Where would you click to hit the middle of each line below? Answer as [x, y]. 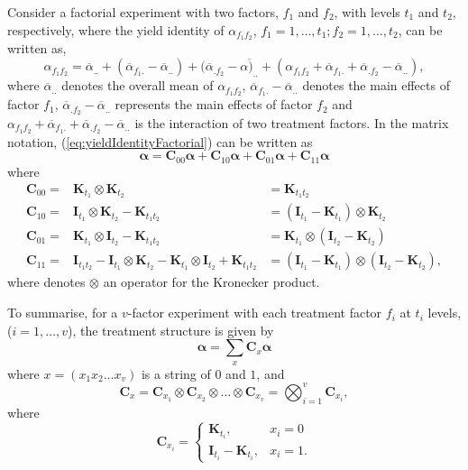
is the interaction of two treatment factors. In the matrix [292, 122]
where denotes [46, 282]
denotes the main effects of [376, 85]
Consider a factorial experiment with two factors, [143, 12]
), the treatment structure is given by [170, 330]
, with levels [367, 12]
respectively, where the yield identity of [116, 29]
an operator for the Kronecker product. [211, 282]
